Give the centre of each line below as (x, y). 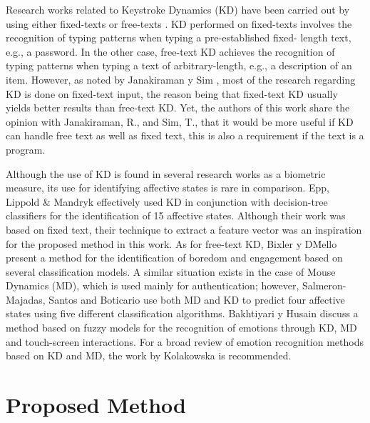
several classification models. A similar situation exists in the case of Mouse (171, 271)
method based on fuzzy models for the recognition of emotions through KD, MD (181, 328)
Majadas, (26, 299)
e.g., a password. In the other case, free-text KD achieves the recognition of (170, 51)
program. (26, 149)
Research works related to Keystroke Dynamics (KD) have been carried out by (178, 9)
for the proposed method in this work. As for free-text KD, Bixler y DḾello (171, 243)
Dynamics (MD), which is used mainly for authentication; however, (153, 285)
